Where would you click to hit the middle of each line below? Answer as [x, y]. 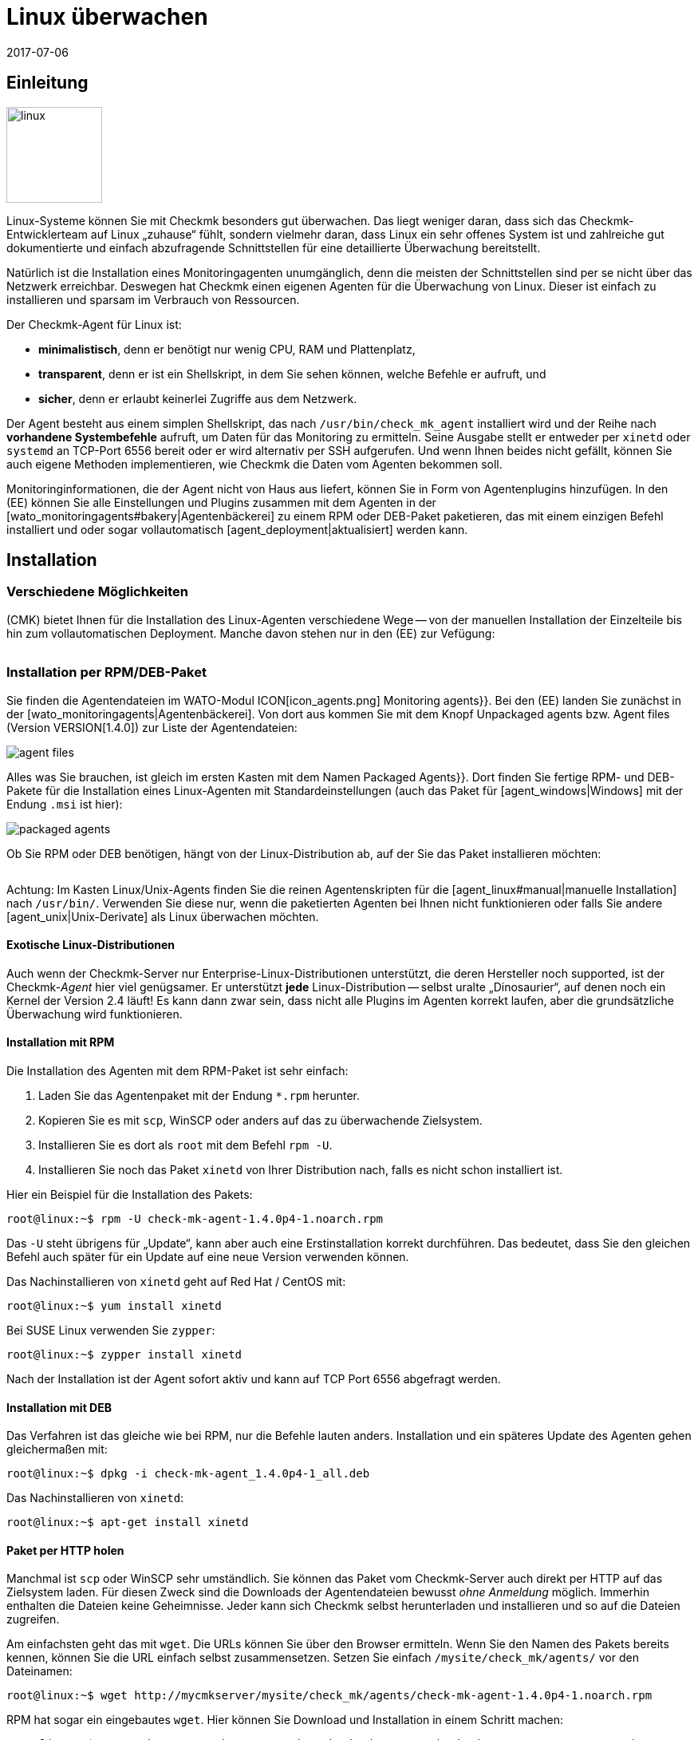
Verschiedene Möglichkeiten [97, 592]
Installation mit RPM [61, 1042]
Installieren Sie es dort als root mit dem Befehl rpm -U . [185, 1145]
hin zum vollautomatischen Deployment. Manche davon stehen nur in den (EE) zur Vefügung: [251, 633]
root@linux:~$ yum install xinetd [114, 1306]
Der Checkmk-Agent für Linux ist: [94, 324]
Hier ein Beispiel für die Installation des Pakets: [130, 1194]
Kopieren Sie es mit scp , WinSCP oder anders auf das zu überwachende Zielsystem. [260, 1120]
